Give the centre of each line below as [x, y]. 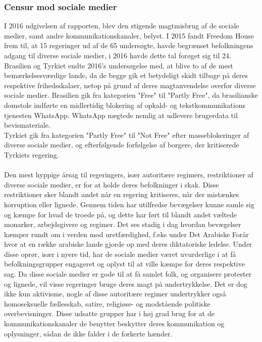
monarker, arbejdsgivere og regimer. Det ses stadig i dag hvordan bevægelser [123, 224]
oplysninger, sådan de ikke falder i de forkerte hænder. [88, 333]
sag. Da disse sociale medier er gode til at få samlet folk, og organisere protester [128, 274]
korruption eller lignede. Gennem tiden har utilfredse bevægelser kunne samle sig [129, 204]
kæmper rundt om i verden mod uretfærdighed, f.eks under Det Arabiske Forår [126, 234]
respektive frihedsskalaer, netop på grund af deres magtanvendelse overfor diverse [130, 85]
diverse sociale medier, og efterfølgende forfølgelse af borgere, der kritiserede [122, 145]
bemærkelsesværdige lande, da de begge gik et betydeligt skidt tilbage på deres [126, 75]
